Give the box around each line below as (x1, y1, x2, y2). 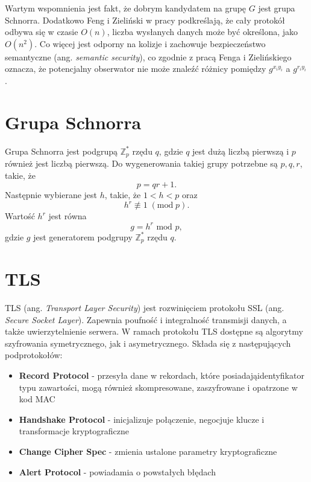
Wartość (5, 210, 35, 222)
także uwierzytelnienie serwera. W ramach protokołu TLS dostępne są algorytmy (5, 325, 303, 338)
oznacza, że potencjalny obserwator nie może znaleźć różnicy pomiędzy (5, 62, 266, 75)
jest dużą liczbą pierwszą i (192, 144, 289, 157)
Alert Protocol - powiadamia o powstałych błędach (19, 465, 216, 478)
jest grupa (258, 2, 295, 14)
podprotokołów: (5, 349, 63, 361)
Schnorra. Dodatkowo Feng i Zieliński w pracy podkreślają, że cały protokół (5, 13, 285, 26)
